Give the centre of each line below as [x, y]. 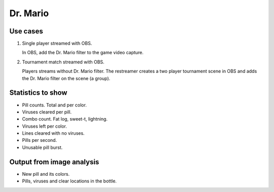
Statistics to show [38, 93]
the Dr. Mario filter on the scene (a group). [66, 78]
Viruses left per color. [44, 126]
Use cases [26, 31]
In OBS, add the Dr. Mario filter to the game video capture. [83, 53]
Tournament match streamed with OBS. [63, 62]
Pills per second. [40, 140]
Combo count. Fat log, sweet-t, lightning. [65, 119]
